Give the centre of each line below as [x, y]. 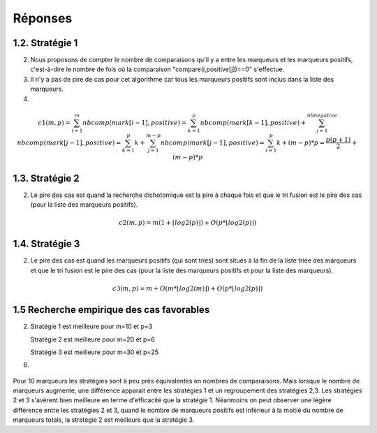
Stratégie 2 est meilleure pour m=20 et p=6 [93, 339]
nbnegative [322, 115]
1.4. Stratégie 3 [46, 244]
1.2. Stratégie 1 [45, 43]
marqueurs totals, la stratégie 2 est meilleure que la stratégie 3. [104, 420]
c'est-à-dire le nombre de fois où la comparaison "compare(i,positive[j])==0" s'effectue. [157, 69]
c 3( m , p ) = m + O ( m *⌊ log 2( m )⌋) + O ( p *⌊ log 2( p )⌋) [188, 289]
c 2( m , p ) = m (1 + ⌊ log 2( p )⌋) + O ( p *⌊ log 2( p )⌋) [188, 223]
